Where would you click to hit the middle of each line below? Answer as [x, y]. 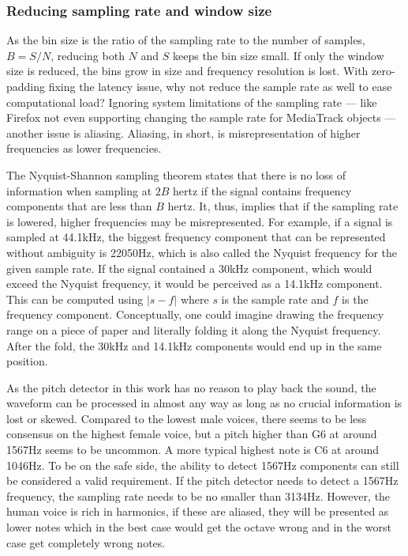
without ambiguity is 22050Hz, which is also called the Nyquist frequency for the [202, 252]
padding [26, 86]
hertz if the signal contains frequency [262, 190]
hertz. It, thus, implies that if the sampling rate [283, 206]
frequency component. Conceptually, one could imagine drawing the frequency [195, 314]
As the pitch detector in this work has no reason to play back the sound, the [191, 387]
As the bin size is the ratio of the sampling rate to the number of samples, [186, 40]
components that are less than [79, 206]
